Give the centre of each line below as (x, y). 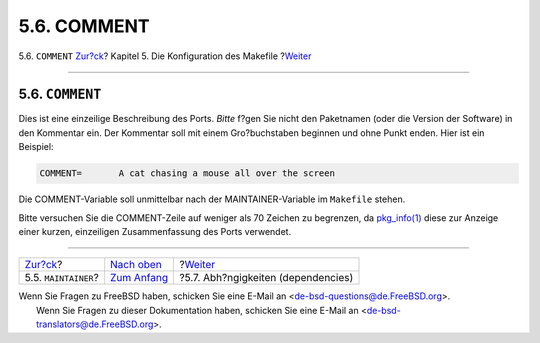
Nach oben (136, 265)
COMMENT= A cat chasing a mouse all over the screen (187, 173)
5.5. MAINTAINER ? (61, 278)
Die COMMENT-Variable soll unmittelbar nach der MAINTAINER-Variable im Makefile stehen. (212, 199)
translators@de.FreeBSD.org (95, 324)
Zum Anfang (139, 278)
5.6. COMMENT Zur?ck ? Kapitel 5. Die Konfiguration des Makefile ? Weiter (165, 56)
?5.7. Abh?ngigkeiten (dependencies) (266, 278)
